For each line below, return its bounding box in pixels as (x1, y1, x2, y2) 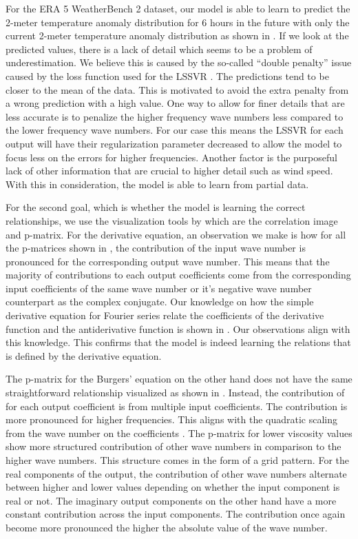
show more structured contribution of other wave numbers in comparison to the (6, 439, 341, 454)
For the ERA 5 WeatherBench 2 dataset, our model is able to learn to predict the (6, 1, 350, 15)
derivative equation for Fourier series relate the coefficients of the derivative (6, 308, 324, 323)
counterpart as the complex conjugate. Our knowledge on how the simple (6, 294, 314, 309)
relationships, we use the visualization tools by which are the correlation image (6, 213, 338, 227)
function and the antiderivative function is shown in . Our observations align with (6, 321, 350, 336)
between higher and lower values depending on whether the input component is (6, 480, 340, 494)
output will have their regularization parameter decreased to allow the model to (6, 136, 342, 150)
